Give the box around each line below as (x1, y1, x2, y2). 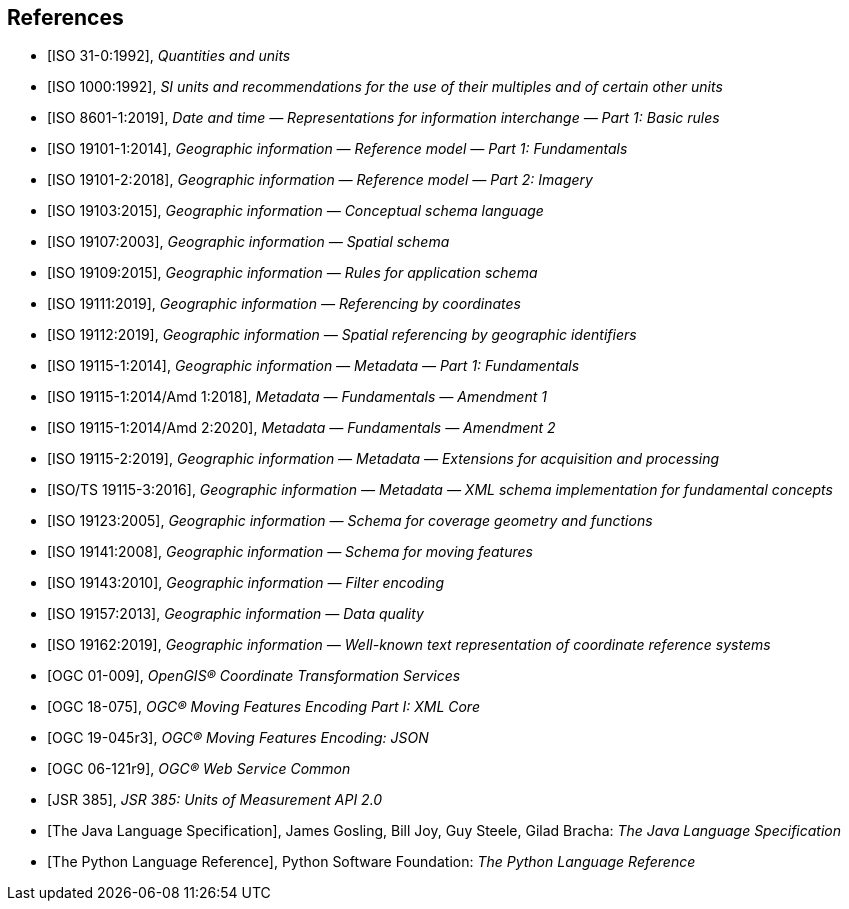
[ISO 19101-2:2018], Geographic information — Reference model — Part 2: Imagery (47, 171, 593, 189)
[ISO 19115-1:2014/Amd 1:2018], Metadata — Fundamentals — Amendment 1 (47, 388, 547, 406)
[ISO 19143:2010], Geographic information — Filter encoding (47, 574, 444, 592)
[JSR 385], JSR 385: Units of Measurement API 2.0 (47, 791, 383, 809)
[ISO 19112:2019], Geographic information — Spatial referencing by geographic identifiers (47, 326, 637, 344)
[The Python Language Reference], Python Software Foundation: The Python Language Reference (47, 853, 696, 871)
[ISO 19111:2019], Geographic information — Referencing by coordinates (47, 295, 521, 313)
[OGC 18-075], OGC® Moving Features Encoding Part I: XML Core (47, 698, 480, 716)
